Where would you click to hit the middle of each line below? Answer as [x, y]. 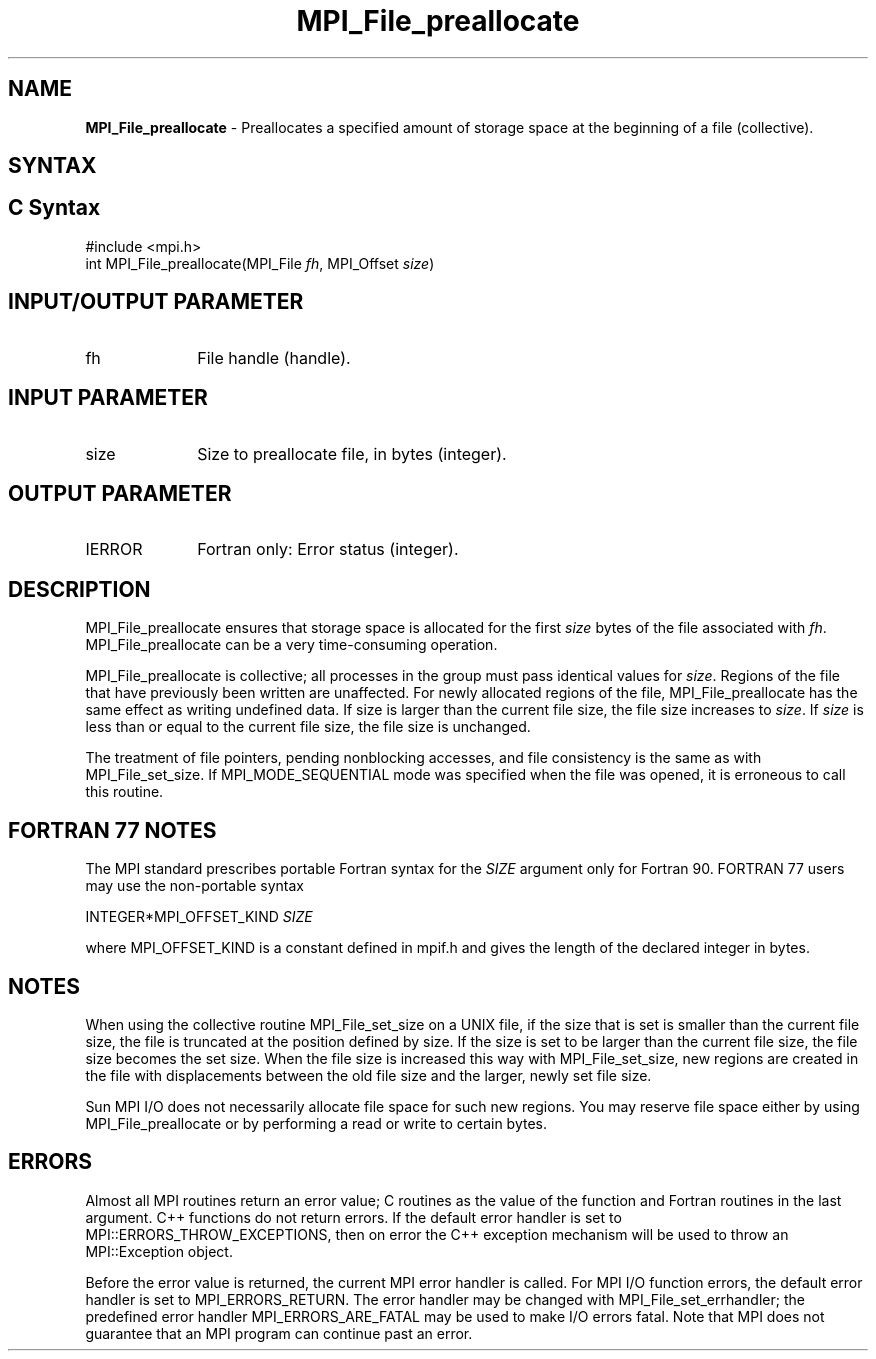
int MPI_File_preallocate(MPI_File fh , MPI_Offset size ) [260, 263]
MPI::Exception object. [159, 1251]
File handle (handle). [274, 357]
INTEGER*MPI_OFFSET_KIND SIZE [199, 917]
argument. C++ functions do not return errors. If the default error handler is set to [353, 1217]
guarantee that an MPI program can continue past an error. [279, 1333]
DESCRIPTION [79, 589]
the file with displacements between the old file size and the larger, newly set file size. [368, 1075]
